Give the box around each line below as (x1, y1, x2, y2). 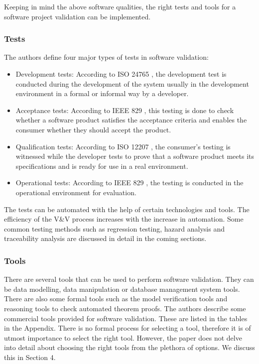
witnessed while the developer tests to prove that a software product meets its (15, 151, 254, 161)
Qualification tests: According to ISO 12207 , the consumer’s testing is (15, 141, 231, 151)
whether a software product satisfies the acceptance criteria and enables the (15, 115, 247, 125)
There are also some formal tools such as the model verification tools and (4, 293, 228, 304)
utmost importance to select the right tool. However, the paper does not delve (4, 332, 242, 343)
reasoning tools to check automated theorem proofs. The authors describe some (4, 303, 246, 313)
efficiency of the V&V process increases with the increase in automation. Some (4, 214, 244, 224)
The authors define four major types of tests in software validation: (4, 52, 209, 62)
